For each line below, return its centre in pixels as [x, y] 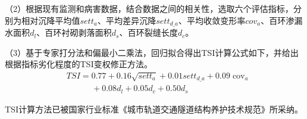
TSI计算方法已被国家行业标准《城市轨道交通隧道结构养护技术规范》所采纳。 [154, 109]
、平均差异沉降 [127, 20]
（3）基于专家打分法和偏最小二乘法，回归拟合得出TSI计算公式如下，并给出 [152, 52]
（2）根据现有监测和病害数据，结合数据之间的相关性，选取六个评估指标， [149, 8]
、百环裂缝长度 [148, 32]
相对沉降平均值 [50, 20]
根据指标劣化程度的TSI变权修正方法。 [79, 64]
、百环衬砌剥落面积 [74, 32]
